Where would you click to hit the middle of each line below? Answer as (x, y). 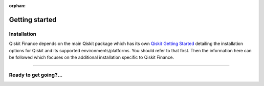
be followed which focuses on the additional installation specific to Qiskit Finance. (91, 57)
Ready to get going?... (36, 75)
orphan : (17, 6)
